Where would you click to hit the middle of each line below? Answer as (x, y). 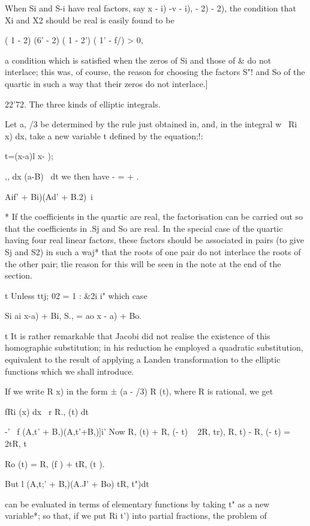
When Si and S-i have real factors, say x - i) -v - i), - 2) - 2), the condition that (151, 8)
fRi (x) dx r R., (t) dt (47, 411)
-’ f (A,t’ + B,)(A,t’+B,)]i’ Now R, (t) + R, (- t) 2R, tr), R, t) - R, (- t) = (148, 431)
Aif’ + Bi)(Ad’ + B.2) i (49, 196)
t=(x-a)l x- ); (29, 156)
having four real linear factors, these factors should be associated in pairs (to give (154, 240)
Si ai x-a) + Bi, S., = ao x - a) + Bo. (73, 316)
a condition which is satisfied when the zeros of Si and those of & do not (138, 60)
